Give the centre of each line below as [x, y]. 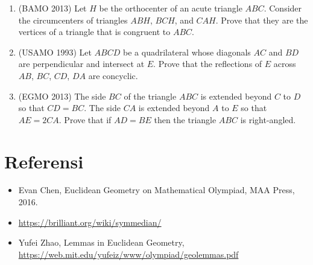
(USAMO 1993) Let [55, 52]
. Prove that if [85, 119]
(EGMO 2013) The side [62, 96]
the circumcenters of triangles [73, 20]
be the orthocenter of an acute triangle [171, 8]
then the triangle [185, 119]
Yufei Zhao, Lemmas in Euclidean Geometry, [101, 242]
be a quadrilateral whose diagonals [187, 52]
